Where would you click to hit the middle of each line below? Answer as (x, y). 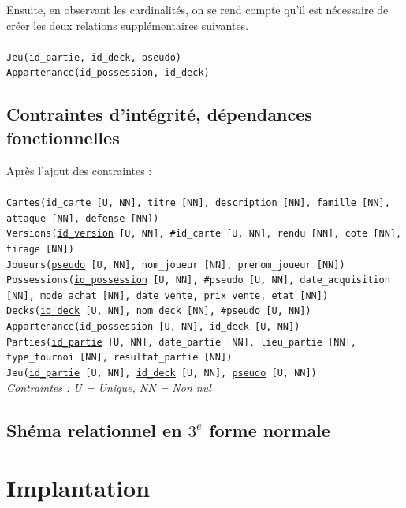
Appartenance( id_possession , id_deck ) (108, 73)
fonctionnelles (63, 137)
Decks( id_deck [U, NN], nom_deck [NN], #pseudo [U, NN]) (159, 311)
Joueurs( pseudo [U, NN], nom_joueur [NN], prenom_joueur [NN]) (176, 265)
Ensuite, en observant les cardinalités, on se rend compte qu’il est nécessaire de (197, 9)
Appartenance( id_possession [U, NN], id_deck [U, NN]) (153, 327)
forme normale (270, 430)
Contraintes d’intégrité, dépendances (159, 114)
